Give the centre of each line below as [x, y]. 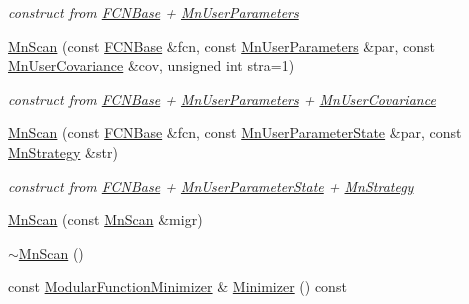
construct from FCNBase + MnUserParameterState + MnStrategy [211, 185]
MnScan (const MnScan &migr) [105, 219]
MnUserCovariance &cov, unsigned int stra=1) [151, 65]
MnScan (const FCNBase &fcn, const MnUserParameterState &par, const [235, 132]
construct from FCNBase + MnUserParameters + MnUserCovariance [222, 98]
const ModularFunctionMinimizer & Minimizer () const [177, 286]
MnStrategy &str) [63, 151]
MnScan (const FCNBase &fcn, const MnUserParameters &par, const [222, 45]
